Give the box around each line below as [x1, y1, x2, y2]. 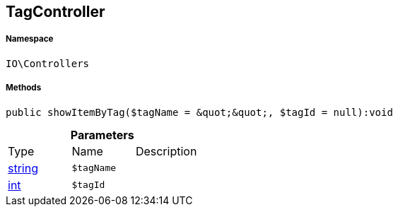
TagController [6, 3, 105, 20]
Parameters [70, 127, 134, 142]
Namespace [6, 34, 54, 45]
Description [135, 143, 197, 158]
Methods [6, 83, 42, 93]
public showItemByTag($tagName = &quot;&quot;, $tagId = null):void [6, 106, 393, 118]
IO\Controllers [6, 57, 90, 69]
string [8, 160, 38, 175]
